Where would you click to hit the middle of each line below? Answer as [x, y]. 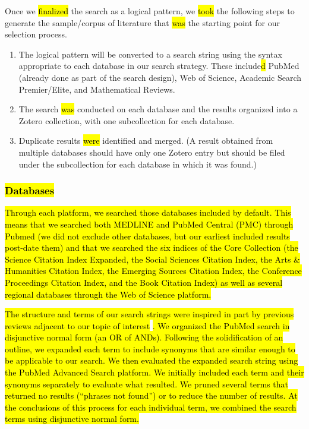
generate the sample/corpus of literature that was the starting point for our [142, 22]
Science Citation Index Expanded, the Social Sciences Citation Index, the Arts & [153, 259]
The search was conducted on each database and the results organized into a [158, 109]
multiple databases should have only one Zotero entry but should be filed [152, 152]
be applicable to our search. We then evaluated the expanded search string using [152, 360]
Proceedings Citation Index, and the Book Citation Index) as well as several [144, 282]
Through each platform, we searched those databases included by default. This [148, 212]
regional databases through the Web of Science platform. [108, 294]
